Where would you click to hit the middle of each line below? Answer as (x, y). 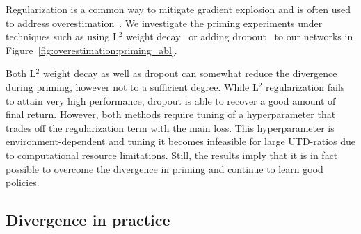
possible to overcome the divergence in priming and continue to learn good (165, 168)
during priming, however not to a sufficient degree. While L (132, 86)
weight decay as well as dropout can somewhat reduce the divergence (190, 73)
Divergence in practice (88, 220)
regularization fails (305, 86)
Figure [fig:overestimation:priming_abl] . (91, 50)
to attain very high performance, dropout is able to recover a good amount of (171, 100)
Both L (21, 73)
